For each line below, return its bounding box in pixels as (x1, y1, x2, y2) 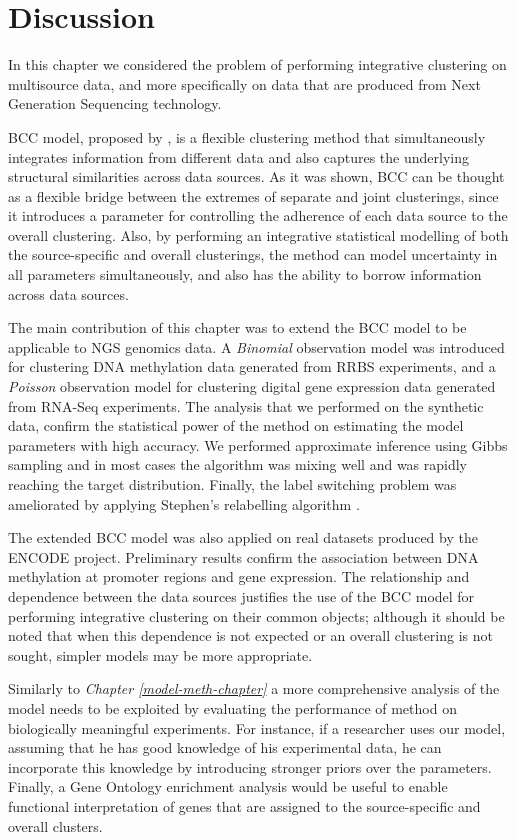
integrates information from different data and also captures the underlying (8, 146, 469, 167)
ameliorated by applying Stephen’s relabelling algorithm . (8, 493, 360, 514)
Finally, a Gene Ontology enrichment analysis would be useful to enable (8, 776, 448, 797)
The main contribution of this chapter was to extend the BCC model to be (8, 317, 467, 338)
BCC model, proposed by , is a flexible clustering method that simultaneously (8, 126, 486, 147)
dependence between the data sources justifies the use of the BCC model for (8, 585, 475, 606)
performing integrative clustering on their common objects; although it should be (8, 605, 505, 626)
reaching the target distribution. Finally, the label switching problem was (8, 474, 457, 494)
